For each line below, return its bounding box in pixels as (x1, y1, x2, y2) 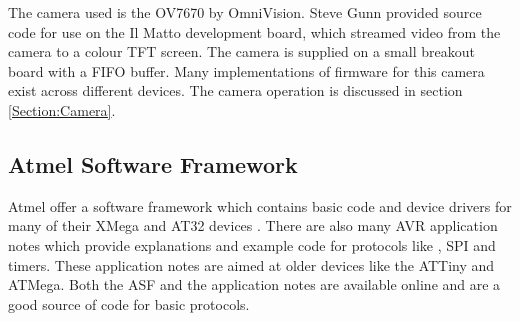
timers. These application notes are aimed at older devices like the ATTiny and (8, 254, 495, 275)
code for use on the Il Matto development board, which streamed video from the (8, 21, 501, 42)
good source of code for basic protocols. (8, 293, 250, 314)
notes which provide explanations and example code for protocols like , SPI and (8, 234, 496, 255)
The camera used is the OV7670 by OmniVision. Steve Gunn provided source (8, 2, 482, 22)
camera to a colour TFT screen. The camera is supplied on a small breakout (8, 41, 475, 62)
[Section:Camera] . (8, 99, 116, 120)
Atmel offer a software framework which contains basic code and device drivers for (8, 195, 512, 216)
